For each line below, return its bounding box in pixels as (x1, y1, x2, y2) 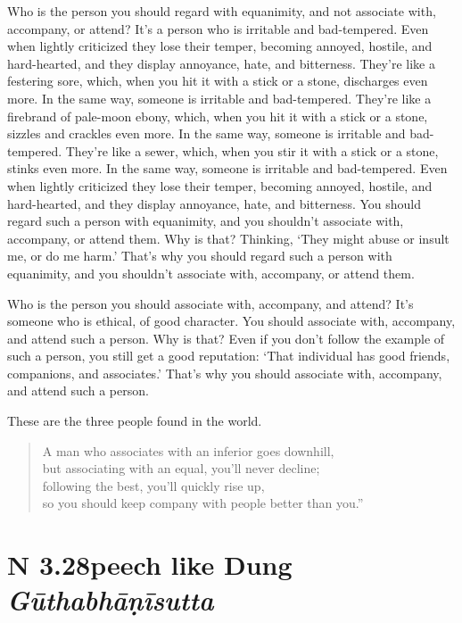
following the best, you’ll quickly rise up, (42, 476, 265, 494)
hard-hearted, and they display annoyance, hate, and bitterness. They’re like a (7, 54, 435, 72)
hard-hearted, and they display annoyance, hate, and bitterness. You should (7, 194, 422, 212)
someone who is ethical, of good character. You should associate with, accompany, (7, 311, 456, 330)
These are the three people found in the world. (7, 411, 262, 430)
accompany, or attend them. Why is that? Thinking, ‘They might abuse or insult (7, 228, 450, 247)
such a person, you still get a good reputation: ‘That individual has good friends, (7, 346, 450, 365)
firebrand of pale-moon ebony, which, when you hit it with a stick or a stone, (7, 106, 428, 125)
